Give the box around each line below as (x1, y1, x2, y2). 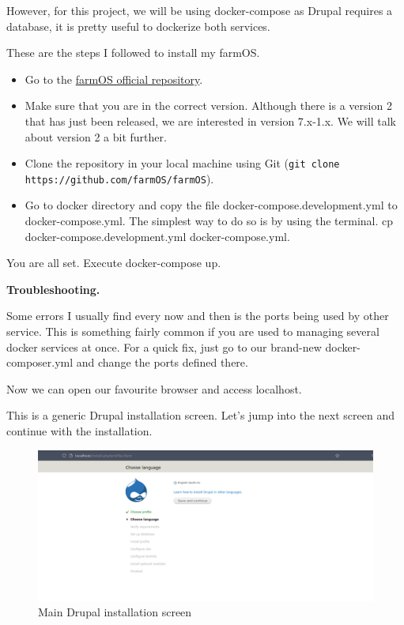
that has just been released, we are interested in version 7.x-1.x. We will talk (25, 112, 396, 129)
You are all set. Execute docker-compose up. (6, 254, 221, 271)
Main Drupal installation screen (38, 604, 192, 620)
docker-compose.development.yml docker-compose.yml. (25, 228, 290, 244)
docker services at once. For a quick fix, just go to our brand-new (6, 338, 322, 355)
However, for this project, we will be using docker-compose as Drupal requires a (6, 2, 393, 18)
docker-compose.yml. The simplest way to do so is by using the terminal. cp (25, 213, 394, 229)
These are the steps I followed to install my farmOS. (6, 44, 260, 61)
